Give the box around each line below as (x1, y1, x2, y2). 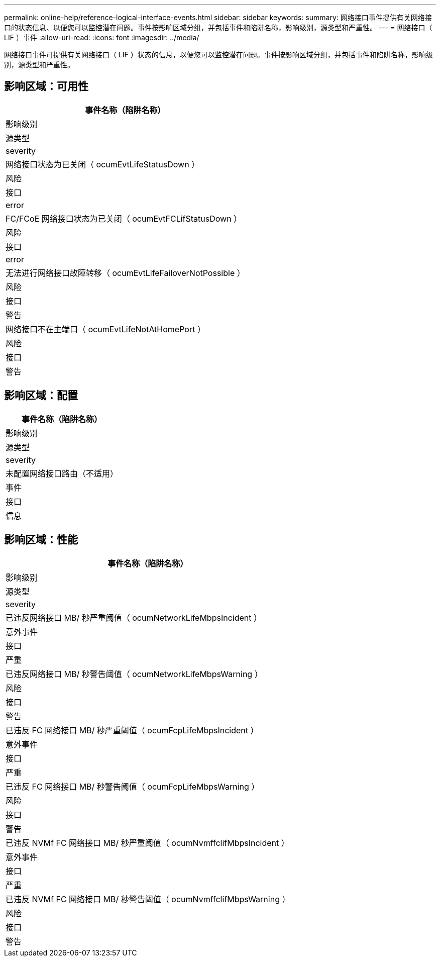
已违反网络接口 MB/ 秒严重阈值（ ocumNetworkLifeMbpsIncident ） (6, 612, 262, 623)
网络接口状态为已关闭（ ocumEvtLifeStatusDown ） (6, 159, 200, 169)
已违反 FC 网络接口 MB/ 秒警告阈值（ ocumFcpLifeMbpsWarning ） (6, 781, 260, 792)
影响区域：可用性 (4, 80, 88, 93)
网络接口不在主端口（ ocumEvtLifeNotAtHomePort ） (6, 324, 205, 334)
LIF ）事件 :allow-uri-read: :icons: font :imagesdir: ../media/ (4, 33, 199, 42)
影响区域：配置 (4, 389, 78, 402)
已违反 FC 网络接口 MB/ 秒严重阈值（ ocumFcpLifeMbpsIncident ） (6, 725, 259, 735)
